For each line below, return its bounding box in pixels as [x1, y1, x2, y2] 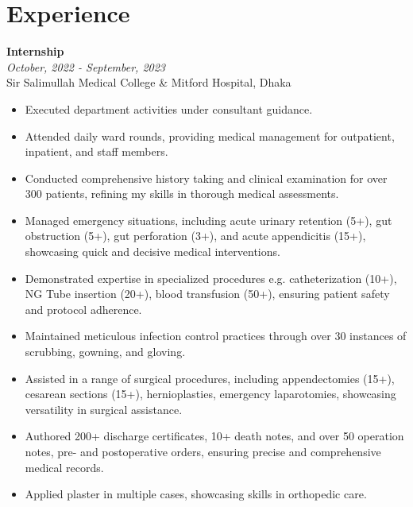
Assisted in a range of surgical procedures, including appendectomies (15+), [25, 370, 395, 386]
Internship [6, 43, 64, 60]
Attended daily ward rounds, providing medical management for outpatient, [25, 127, 395, 144]
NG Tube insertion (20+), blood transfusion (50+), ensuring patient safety [25, 285, 390, 302]
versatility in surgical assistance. [25, 401, 183, 417]
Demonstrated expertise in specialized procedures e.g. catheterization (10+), [25, 269, 397, 286]
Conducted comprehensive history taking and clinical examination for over [25, 169, 388, 186]
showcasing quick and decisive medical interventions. [25, 243, 280, 260]
